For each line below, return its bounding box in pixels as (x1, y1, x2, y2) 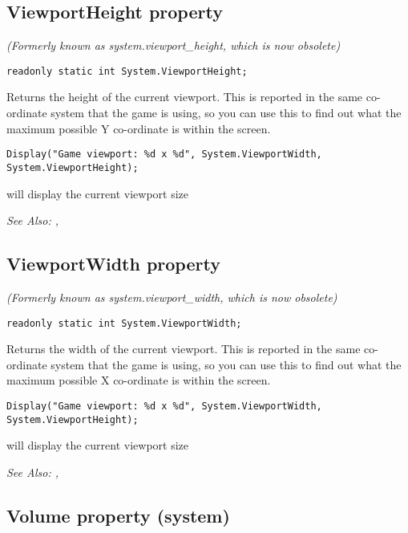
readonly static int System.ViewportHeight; (6, 65, 248, 77)
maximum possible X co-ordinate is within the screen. (6, 372, 271, 389)
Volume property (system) (6, 502, 230, 527)
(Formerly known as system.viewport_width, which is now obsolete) (6, 288, 337, 305)
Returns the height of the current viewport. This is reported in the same (6, 88, 363, 105)
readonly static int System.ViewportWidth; (6, 317, 242, 329)
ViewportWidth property (6, 251, 220, 276)
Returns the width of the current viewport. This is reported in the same (6, 340, 361, 357)
